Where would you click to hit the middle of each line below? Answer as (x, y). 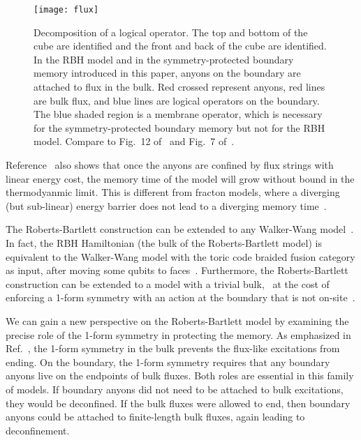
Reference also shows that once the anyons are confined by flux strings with (170, 165)
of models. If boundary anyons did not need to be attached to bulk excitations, (175, 389)
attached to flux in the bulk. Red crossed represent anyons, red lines (179, 87)
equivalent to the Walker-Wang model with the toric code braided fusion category (180, 256)
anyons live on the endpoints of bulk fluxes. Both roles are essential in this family (180, 375)
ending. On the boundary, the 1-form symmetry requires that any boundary (168, 362)
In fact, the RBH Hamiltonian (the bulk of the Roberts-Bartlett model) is (164, 242)
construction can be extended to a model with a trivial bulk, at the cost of (168, 283)
